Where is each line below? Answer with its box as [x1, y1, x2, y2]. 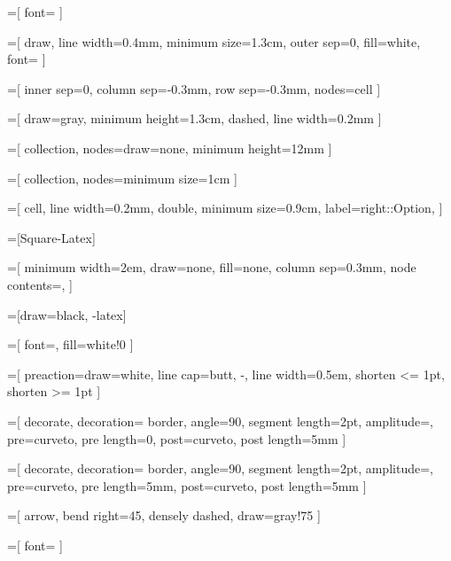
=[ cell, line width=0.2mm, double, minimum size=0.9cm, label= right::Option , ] [7, 199, 443, 217]
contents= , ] [7, 275, 73, 293]
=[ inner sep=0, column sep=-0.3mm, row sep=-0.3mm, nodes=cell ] [7, 79, 381, 97]
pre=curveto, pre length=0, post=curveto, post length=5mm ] [7, 429, 346, 448]
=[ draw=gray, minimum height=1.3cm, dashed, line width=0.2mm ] [7, 109, 382, 128]
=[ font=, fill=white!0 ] [7, 335, 134, 354]
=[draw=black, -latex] [7, 305, 127, 323]
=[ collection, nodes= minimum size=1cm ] [7, 168, 237, 187]
